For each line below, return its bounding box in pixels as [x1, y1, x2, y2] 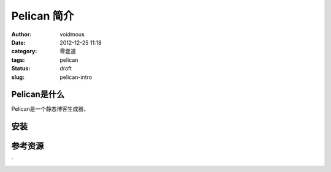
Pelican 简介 [11, 9, 74, 23]
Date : [11, 39, 26, 46]
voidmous [59, 31, 85, 38]
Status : [11, 65, 31, 72]
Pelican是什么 [11, 89, 65, 100]
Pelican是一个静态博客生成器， [11, 105, 89, 113]
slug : [11, 73, 25, 81]
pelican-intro [59, 73, 92, 81]
